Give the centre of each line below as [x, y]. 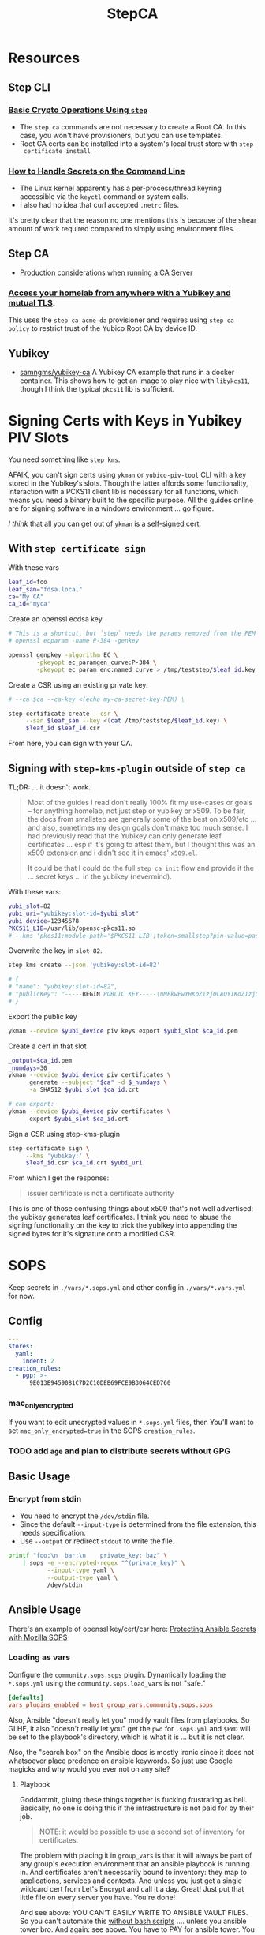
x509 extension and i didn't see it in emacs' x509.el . [112, 853]
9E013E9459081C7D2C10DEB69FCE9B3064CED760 [100, 1383]
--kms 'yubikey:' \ [58, 1156]
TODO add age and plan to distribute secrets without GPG [119, 1451]
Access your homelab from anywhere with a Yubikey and [119, 293]
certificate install [57, 151]
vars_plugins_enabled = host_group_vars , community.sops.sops [111, 1705]
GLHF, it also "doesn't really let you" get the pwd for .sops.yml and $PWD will [129, 1728]
